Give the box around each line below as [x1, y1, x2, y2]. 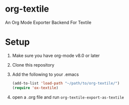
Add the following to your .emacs [12, 71, 79, 77]
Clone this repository [12, 62, 55, 68]
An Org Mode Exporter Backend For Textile [5, 19, 92, 25]
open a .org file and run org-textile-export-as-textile [12, 94, 124, 100]
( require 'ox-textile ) [12, 85, 59, 90]
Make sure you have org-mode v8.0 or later [12, 52, 100, 58]
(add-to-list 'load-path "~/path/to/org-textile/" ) [12, 81, 120, 86]
